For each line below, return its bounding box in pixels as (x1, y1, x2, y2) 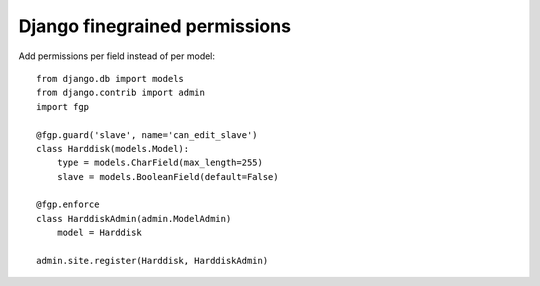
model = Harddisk (56, 227, 142, 239)
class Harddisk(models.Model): (36, 143, 190, 154)
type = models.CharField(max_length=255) (56, 157, 264, 169)
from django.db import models (36, 73, 185, 84)
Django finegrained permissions (18, 15, 292, 37)
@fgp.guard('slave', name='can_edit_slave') (36, 129, 259, 140)
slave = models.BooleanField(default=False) (56, 171, 279, 182)
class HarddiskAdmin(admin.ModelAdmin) (36, 213, 232, 224)
